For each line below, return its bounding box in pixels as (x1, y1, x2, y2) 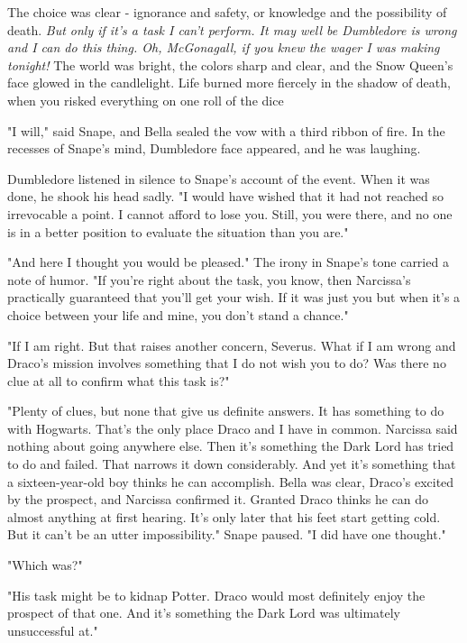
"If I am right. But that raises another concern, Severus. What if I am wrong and (7, 335, 456, 354)
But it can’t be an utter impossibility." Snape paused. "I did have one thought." (7, 525, 446, 544)
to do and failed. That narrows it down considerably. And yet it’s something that (7, 455, 456, 473)
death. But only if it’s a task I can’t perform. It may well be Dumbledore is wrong (7, 20, 457, 39)
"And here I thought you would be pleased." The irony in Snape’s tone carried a (7, 253, 449, 271)
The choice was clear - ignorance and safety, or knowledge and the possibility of (7, 3, 447, 21)
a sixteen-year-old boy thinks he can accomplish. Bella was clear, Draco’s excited (7, 472, 454, 491)
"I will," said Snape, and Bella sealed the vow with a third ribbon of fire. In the (7, 121, 445, 140)
